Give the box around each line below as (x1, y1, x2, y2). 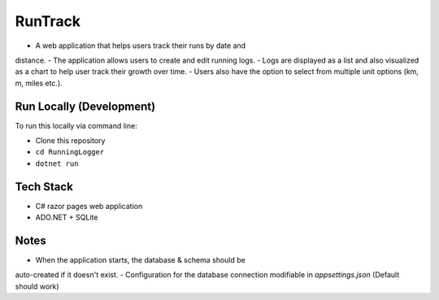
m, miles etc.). (15, 78, 63, 88)
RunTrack (15, 12, 81, 30)
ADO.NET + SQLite (35, 212, 98, 223)
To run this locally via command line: (15, 120, 137, 130)
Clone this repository (35, 136, 106, 146)
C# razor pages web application (35, 201, 143, 211)
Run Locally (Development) (15, 99, 156, 113)
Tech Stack (15, 180, 73, 193)
